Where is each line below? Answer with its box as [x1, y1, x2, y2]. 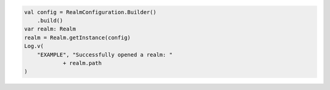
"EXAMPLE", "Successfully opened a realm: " [37, 51, 173, 58]
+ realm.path [62, 60, 102, 66]
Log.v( [24, 43, 44, 50]
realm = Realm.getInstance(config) [24, 34, 131, 41]
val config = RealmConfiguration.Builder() [24, 9, 157, 15]
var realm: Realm [24, 26, 76, 33]
